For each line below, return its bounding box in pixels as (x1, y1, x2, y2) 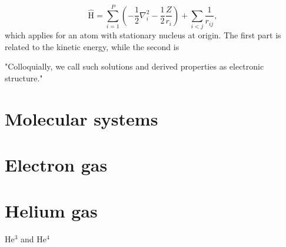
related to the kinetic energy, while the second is (5, 40, 179, 52)
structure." (5, 71, 43, 84)
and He (21, 233, 47, 245)
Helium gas (5, 199, 98, 223)
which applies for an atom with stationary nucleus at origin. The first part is (5, 29, 281, 41)
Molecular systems (5, 106, 158, 130)
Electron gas (5, 153, 108, 177)
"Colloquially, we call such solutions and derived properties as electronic (5, 60, 264, 73)
